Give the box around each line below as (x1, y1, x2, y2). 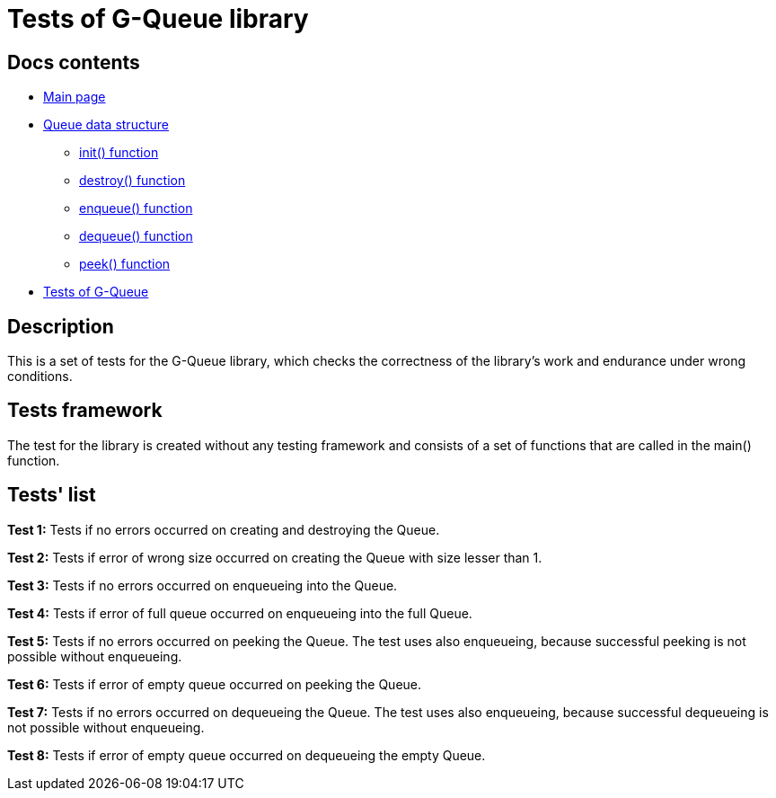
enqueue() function (79, 200, 193, 217)
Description (7, 315, 114, 338)
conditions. (7, 368, 73, 385)
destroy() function (79, 173, 186, 189)
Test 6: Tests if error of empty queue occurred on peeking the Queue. (7, 676, 422, 692)
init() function (79, 145, 159, 161)
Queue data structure (43, 117, 169, 133)
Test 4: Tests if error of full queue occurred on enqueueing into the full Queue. (7, 605, 472, 621)
